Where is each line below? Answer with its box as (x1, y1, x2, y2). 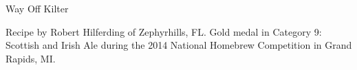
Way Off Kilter (6, 1, 69, 15)
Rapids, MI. (6, 51, 56, 65)
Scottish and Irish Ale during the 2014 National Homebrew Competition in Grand (6, 38, 352, 52)
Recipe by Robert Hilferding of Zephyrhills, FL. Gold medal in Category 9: (6, 24, 322, 38)
